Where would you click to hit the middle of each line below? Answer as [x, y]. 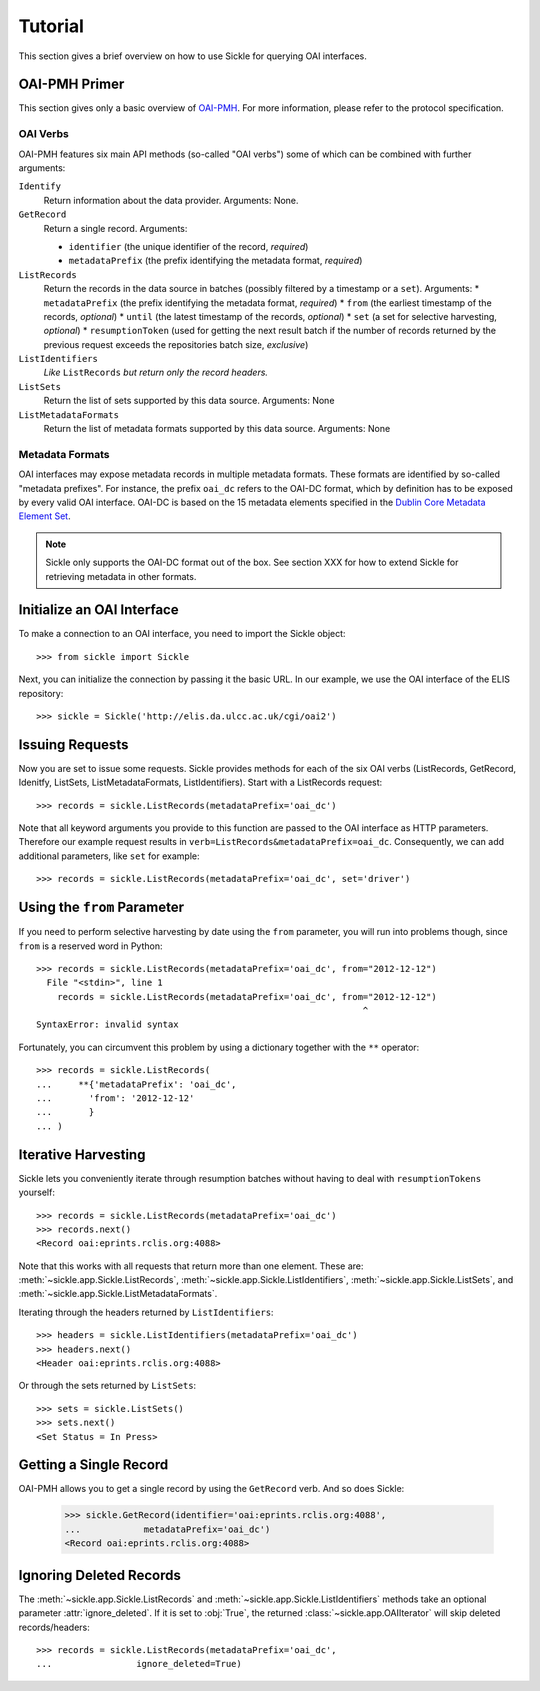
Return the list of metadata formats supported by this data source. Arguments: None [217, 429]
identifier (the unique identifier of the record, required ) [188, 246]
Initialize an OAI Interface [98, 610]
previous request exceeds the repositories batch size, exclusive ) [176, 344]
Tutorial [51, 26]
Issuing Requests [73, 744]
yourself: [36, 1192]
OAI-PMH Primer [71, 84]
